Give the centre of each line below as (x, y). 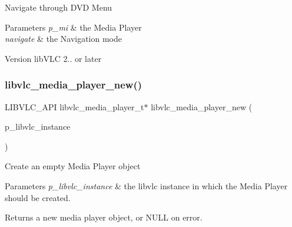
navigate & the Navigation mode (64, 39)
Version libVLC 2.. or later (53, 58)
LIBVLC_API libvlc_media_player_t (74, 106)
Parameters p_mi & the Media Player (73, 27)
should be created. (38, 197)
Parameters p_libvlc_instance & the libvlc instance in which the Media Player (146, 185)
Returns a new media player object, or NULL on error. (104, 217)
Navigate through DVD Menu (59, 7)
